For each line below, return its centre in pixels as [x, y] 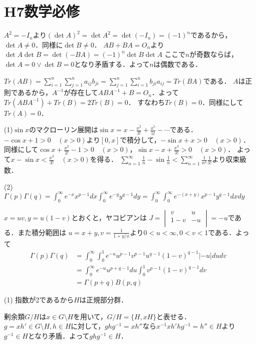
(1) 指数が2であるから [39, 300]
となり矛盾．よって [59, 335]
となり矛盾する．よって [112, 64]
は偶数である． [178, 64]
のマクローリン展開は [63, 129]
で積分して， [140, 139]
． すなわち [146, 102]
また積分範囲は [42, 232]
